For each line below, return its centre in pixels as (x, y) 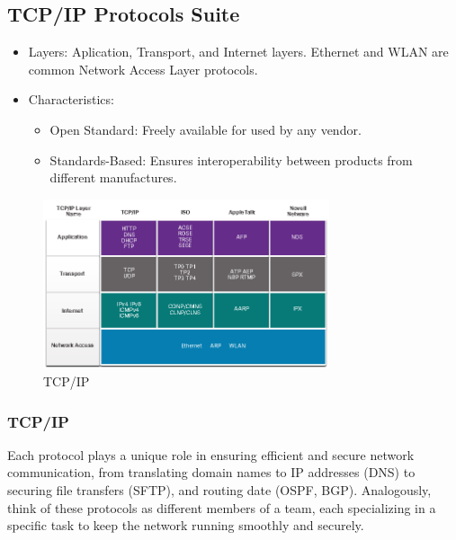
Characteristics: (71, 99)
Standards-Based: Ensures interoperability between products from (231, 159)
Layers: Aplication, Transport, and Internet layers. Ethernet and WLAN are (238, 52)
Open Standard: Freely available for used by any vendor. (206, 129)
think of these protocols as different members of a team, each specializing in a (222, 507)
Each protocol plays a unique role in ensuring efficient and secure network (211, 454)
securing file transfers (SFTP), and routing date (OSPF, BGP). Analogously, (219, 489)
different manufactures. (113, 177)
